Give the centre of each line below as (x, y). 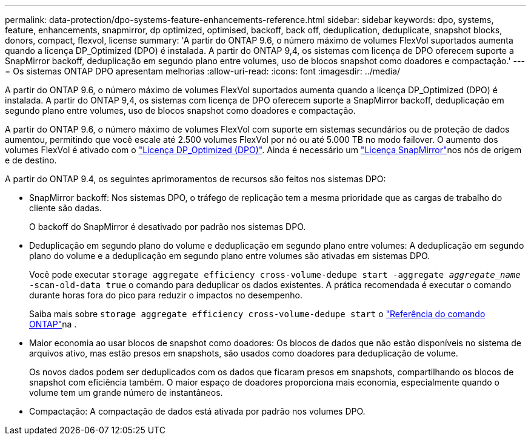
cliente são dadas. (65, 208)
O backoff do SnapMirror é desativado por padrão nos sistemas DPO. (168, 227)
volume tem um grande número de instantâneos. (126, 392)
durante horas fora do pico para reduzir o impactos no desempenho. (166, 295)
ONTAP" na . (53, 324)
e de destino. (31, 160)
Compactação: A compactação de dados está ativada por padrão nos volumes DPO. (197, 411)
